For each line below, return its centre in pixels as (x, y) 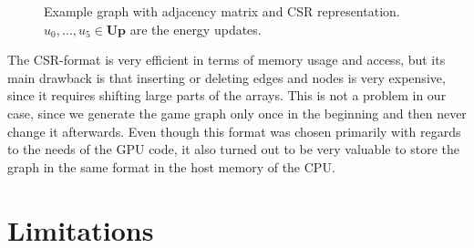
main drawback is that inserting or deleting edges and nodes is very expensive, (227, 77)
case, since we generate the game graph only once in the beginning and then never (237, 113)
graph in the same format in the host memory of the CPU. (171, 166)
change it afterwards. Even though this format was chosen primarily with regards (234, 131)
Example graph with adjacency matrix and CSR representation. (222, 11)
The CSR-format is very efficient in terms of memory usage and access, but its (227, 60)
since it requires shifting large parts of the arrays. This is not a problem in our (227, 95)
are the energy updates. (196, 29)
